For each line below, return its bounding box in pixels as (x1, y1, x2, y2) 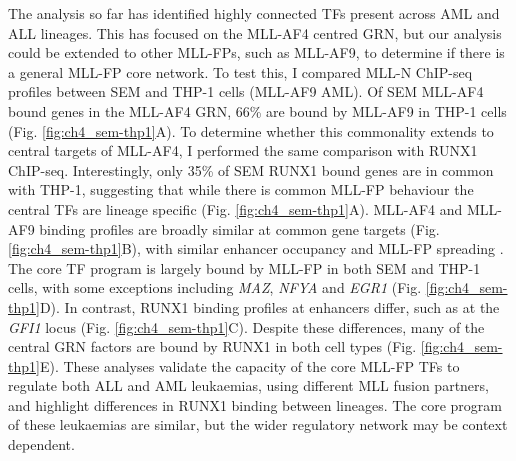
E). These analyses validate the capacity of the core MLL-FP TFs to (39, 355, 460, 376)
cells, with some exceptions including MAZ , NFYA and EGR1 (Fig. (8, 277, 422, 298)
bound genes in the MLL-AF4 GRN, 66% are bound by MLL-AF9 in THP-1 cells (8, 100, 507, 121)
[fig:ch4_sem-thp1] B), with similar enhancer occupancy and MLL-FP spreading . (8, 238, 504, 259)
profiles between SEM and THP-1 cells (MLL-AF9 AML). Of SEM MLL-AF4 (8, 81, 484, 102)
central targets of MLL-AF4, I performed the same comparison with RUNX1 (8, 140, 478, 161)
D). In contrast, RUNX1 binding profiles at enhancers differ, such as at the (39, 296, 500, 317)
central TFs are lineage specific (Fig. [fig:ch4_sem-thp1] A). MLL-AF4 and (8, 198, 463, 219)
